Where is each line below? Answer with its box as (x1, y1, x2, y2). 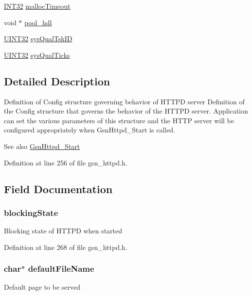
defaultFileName (28, 262, 94, 275)
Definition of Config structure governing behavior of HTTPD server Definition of (4, 96, 245, 106)
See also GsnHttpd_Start (4, 141, 80, 151)
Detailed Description (4, 73, 110, 88)
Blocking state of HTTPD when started (4, 226, 123, 236)
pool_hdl (24, 17, 52, 27)
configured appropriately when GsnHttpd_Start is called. (4, 125, 176, 135)
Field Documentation (4, 181, 113, 196)
